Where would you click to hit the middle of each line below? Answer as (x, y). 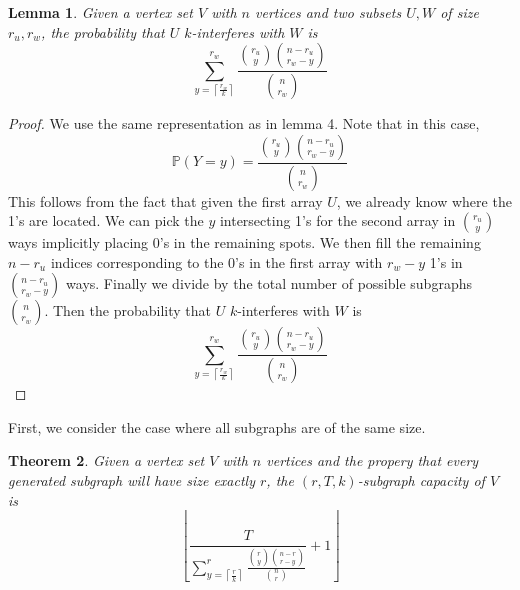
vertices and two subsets (328, 12)
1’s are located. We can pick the (106, 220)
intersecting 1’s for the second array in (337, 220)
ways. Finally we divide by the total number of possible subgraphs (269, 283)
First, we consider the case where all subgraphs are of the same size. (217, 426)
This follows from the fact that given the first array (165, 200)
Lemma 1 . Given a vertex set (100, 12)
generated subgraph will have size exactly (131, 479)
